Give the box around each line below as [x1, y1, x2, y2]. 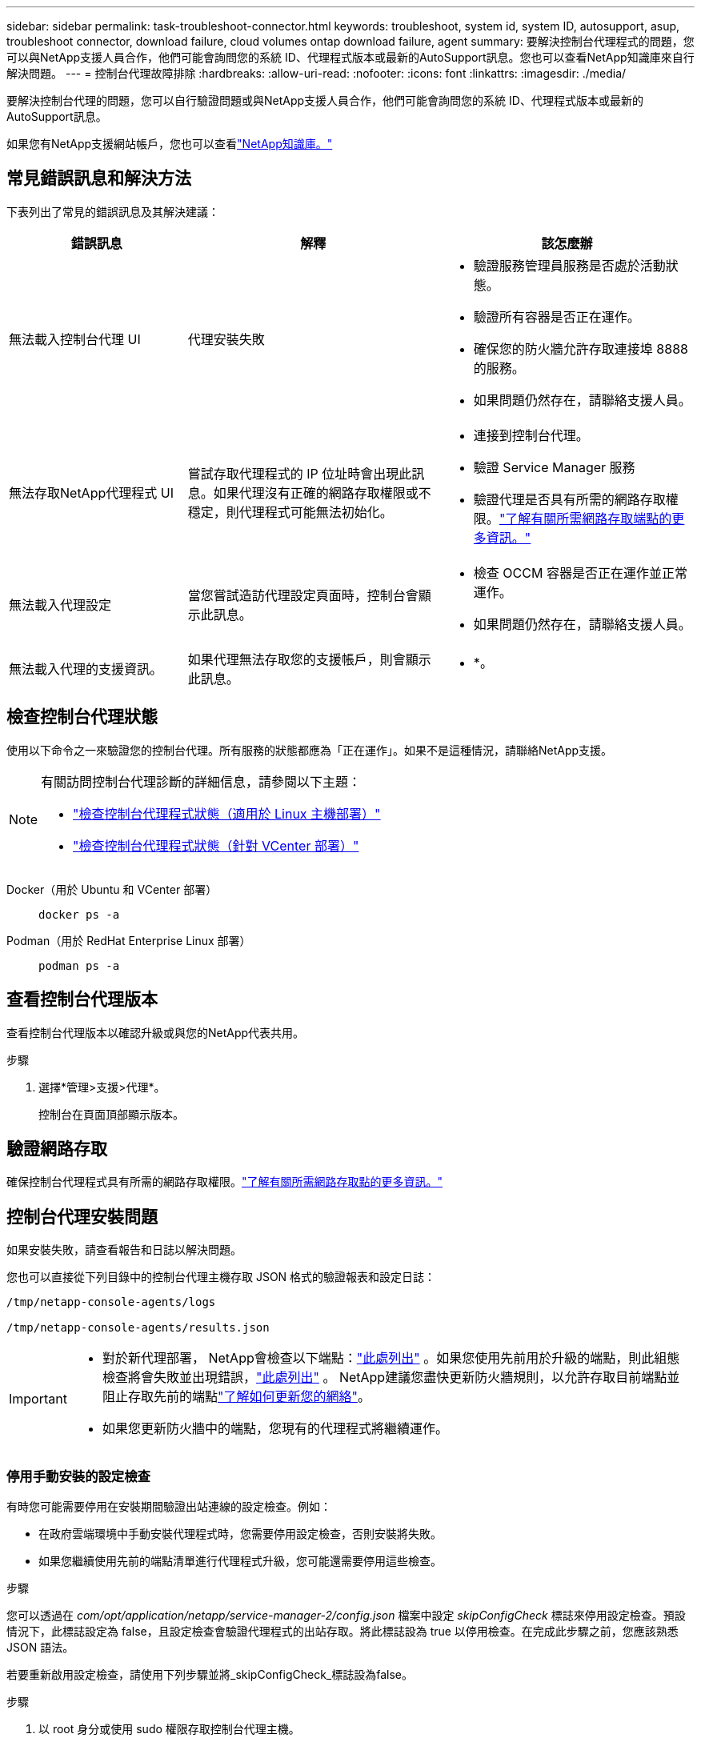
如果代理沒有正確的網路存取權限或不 [213, 484, 431, 501]
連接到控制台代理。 [473, 426, 589, 443]
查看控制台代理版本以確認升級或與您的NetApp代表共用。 [6, 1025, 305, 1039]
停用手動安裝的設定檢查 [6, 1468, 150, 1484]
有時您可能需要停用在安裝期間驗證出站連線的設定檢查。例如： [6, 1499, 331, 1513]
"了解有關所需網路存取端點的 [499, 510, 672, 527]
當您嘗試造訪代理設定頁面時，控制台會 [187, 587, 419, 603]
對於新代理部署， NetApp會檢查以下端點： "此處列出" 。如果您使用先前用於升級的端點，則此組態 [102, 1350, 680, 1367]
